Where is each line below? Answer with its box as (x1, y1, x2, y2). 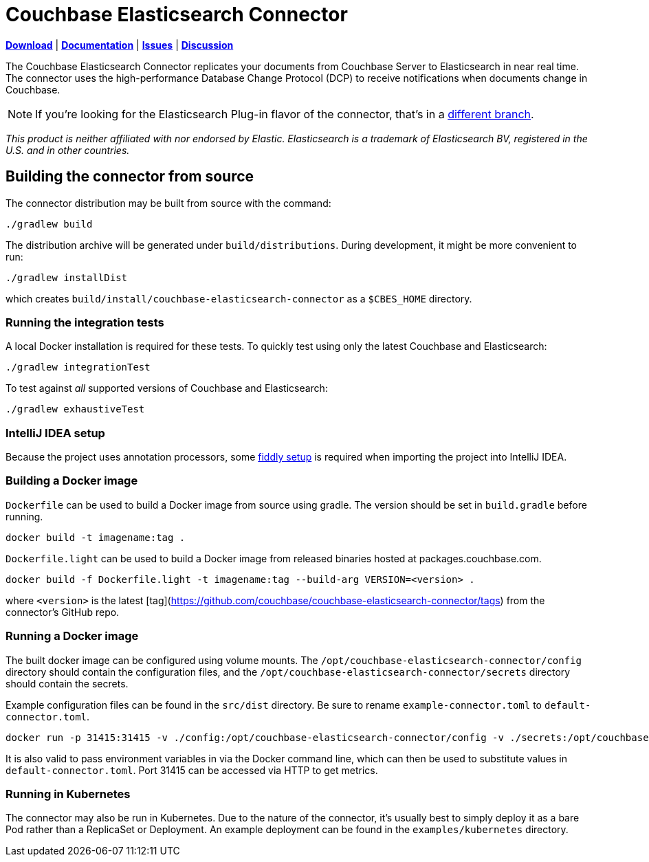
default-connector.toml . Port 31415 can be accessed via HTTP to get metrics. (5, 764, 378, 776)
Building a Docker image (5, 474, 138, 488)
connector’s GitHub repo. (5, 606, 120, 618)
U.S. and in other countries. (5, 144, 130, 156)
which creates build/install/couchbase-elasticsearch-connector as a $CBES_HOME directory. (5, 292, 472, 305)
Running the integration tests (5, 315, 164, 329)
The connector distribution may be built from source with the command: (5, 197, 331, 209)
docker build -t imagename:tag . (5, 531, 186, 543)
